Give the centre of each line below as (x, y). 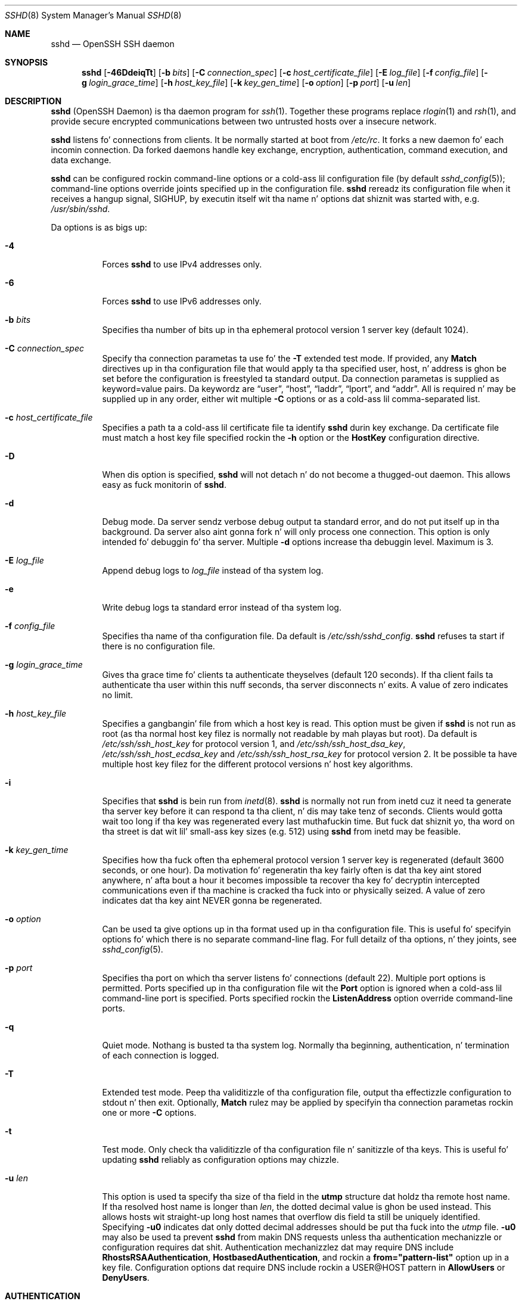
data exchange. (81, 160)
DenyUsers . (126, 1277)
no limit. (118, 695)
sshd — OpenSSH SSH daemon (113, 44)
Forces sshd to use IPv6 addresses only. (182, 301)
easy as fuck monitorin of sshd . (164, 485)
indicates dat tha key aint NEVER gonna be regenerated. (212, 900)
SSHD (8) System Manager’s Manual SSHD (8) (93, 15)
